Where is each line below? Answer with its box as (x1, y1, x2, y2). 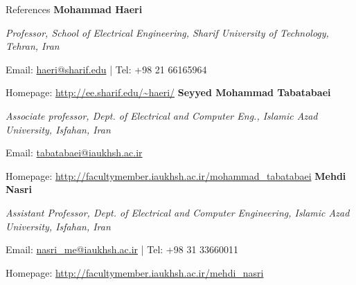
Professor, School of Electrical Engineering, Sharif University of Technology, (6, 25, 329, 39)
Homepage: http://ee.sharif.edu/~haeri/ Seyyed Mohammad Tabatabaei (6, 85, 331, 100)
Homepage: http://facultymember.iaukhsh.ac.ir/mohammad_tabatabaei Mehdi (6, 168, 346, 183)
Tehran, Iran (6, 39, 60, 53)
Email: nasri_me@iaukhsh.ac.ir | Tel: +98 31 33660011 (6, 242, 239, 257)
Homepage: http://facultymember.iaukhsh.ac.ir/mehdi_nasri (6, 265, 264, 279)
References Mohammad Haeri (6, 2, 143, 16)
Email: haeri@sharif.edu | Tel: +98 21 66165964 (6, 62, 207, 76)
